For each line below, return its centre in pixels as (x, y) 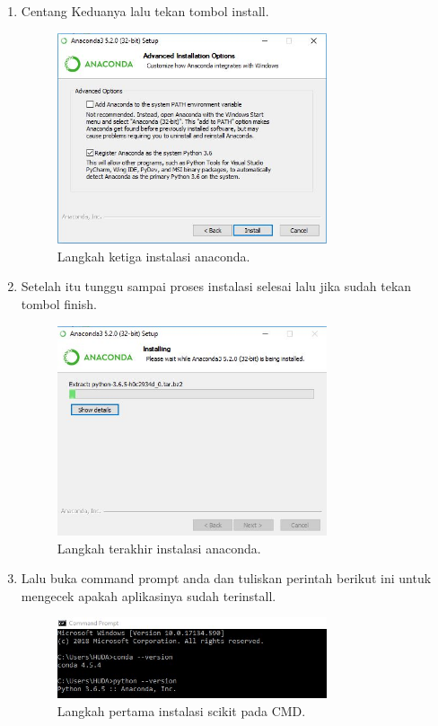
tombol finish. (59, 303)
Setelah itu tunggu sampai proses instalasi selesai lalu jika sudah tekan (216, 286)
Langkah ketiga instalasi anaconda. (153, 256)
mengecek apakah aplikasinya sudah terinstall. (149, 595)
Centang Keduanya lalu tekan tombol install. (145, 11)
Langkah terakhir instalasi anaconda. (159, 548)
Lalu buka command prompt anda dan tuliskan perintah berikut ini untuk (226, 578)
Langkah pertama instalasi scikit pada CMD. (181, 710)
